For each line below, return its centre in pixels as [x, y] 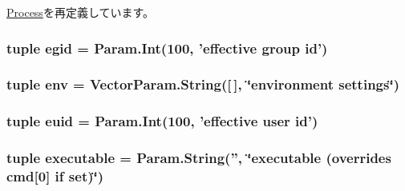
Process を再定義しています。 [81, 12]
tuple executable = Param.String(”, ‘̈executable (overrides [199, 158]
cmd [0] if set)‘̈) [55, 175]
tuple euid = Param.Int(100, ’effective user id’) [162, 121]
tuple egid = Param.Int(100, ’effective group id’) [167, 48]
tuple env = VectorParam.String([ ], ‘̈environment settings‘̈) [203, 84]
